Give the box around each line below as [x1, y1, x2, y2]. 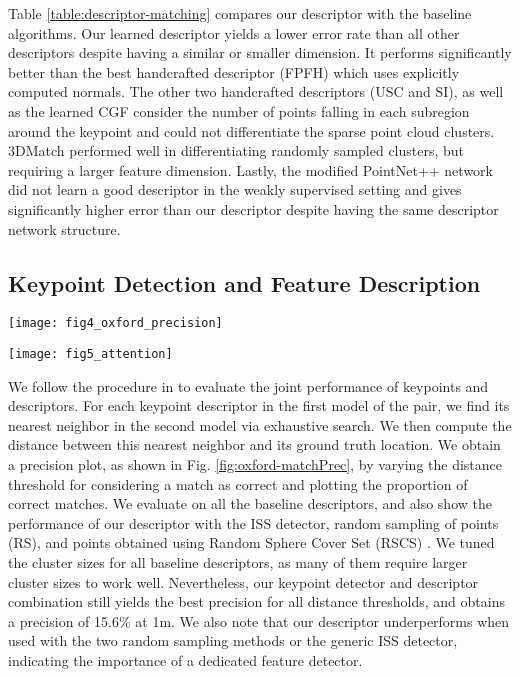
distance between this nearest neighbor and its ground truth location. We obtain [8, 434, 501, 455]
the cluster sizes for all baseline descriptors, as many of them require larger [8, 551, 468, 572]
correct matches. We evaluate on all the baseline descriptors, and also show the [8, 493, 492, 514]
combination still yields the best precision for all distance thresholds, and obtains [8, 591, 505, 612]
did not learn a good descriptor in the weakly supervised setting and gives [8, 179, 462, 200]
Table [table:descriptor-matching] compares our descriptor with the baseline [8, 3, 472, 23]
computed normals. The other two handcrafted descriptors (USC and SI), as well [8, 81, 504, 102]
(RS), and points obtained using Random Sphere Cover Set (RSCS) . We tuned [8, 532, 495, 553]
